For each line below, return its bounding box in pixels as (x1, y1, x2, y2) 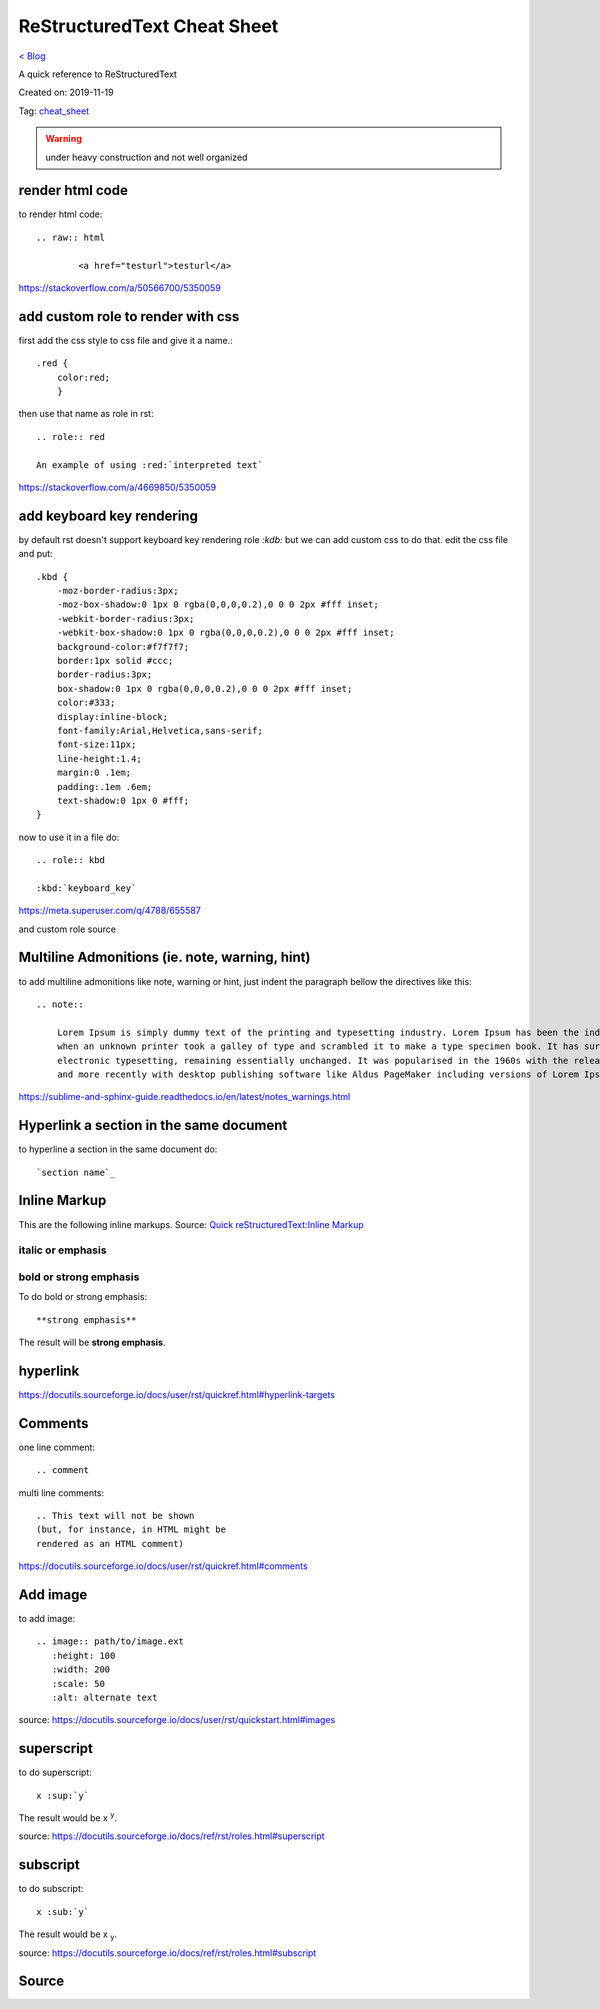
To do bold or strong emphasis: (18, 1291, 148, 1303)
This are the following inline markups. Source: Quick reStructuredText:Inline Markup (18, 1218, 364, 1230)
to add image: (18, 1613, 76, 1625)
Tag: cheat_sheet (18, 105, 90, 117)
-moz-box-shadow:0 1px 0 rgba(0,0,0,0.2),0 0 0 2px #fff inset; (56, 599, 379, 610)
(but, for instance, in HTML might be (36, 1524, 227, 1535)
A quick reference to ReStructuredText (18, 68, 177, 80)
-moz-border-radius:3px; (56, 585, 179, 597)
